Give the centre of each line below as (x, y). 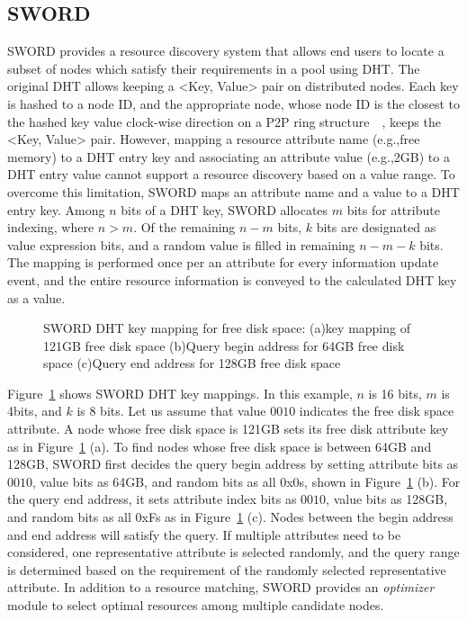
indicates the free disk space (377, 411)
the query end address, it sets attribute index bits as (152, 499)
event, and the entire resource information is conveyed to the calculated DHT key (232, 279)
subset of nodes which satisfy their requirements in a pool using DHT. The (214, 68)
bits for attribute (393, 209)
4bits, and (35, 411)
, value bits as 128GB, (387, 499)
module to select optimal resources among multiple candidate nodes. (196, 605)
